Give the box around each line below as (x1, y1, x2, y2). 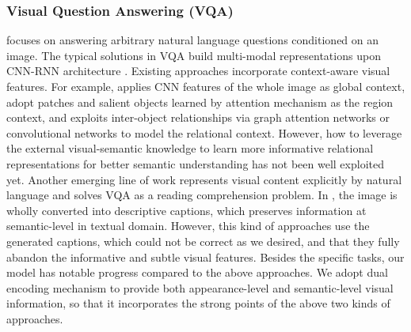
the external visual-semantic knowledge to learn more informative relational (6, 140, 374, 157)
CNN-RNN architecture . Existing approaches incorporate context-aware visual (6, 62, 390, 79)
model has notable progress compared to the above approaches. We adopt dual (6, 264, 388, 281)
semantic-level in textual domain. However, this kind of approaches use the (6, 217, 370, 234)
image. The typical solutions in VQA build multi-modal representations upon (6, 47, 381, 63)
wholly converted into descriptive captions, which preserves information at (6, 202, 367, 218)
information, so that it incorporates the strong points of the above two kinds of (6, 295, 390, 311)
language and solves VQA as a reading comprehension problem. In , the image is (6, 187, 398, 203)
